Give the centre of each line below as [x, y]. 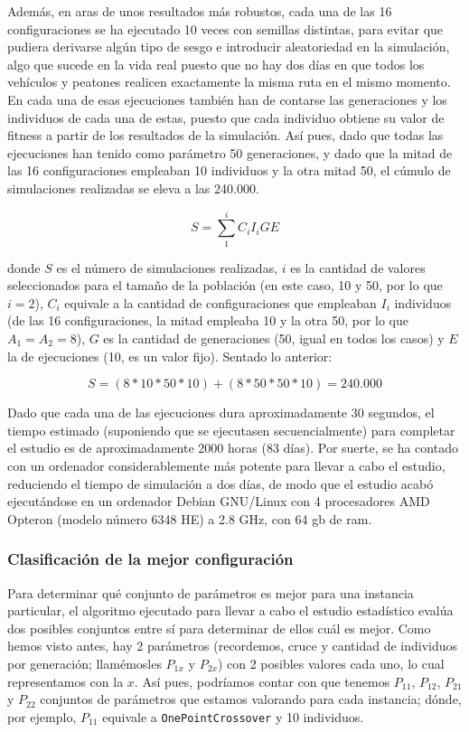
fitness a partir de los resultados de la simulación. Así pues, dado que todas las [225, 135]
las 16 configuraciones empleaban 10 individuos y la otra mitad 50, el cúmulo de [229, 170]
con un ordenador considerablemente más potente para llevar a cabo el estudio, [226, 465]
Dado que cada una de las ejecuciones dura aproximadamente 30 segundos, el [221, 413]
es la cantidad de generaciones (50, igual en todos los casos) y [274, 338]
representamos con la [66, 681]
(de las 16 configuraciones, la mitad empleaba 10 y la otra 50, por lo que [208, 320]
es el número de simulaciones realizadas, [167, 267]
